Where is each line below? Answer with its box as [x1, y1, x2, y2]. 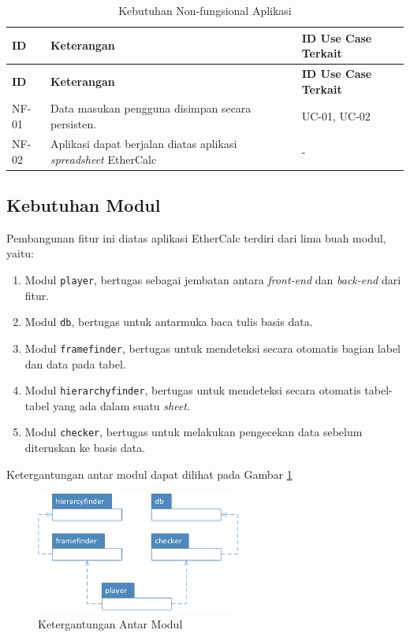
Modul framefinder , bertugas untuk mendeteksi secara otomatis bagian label [24, 339, 401, 356]
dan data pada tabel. [24, 355, 126, 372]
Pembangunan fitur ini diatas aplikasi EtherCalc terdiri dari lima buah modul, [6, 229, 386, 246]
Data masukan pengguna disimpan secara [50, 100, 252, 117]
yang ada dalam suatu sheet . [53, 397, 190, 413]
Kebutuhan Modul [6, 192, 161, 217]
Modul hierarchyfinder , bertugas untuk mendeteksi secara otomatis [24, 382, 361, 398]
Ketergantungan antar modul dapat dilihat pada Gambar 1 [6, 465, 293, 482]
